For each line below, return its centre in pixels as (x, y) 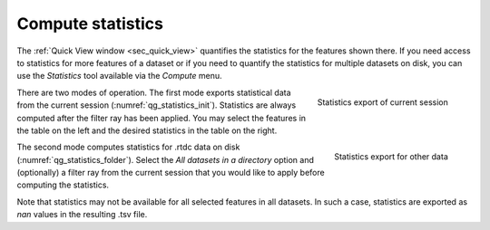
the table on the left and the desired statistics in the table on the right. (147, 130)
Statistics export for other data (391, 157)
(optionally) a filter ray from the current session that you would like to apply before (171, 173)
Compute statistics (90, 24)
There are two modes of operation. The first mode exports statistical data (154, 92)
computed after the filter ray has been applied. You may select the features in (162, 118)
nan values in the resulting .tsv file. (82, 215)
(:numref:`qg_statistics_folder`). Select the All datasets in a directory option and (166, 159)
